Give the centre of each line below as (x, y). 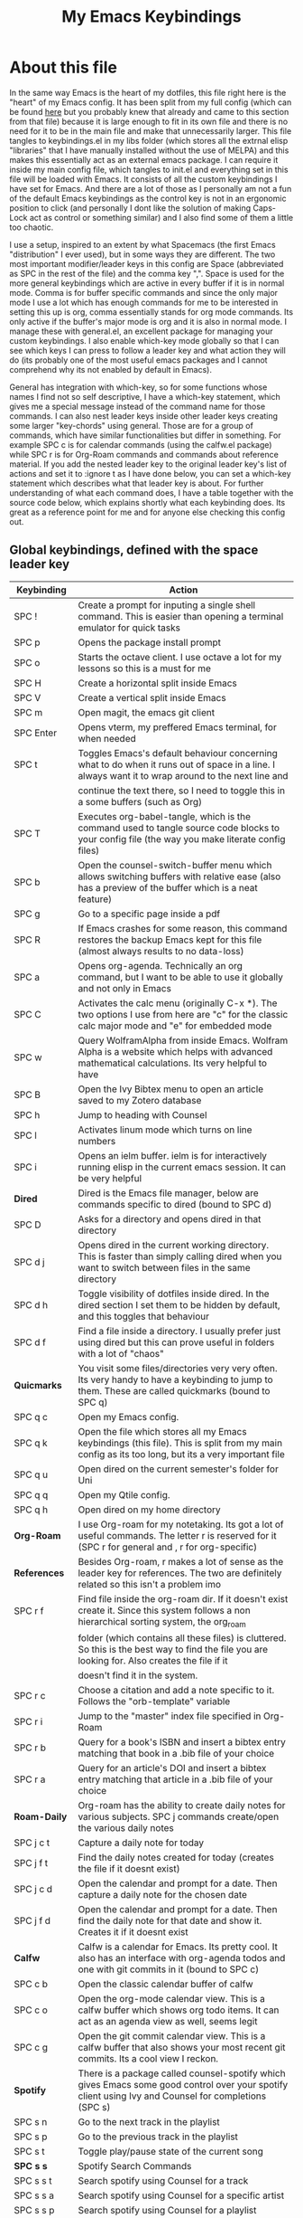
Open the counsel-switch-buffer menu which (175, 865)
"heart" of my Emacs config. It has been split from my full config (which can (151, 102)
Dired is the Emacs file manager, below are (168, 1193)
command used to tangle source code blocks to (179, 828)
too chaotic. (32, 227)
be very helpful (110, 1178)
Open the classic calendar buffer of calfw (166, 1984)
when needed (107, 738)
